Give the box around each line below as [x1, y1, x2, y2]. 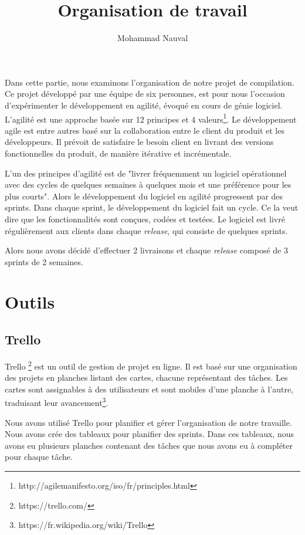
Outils [5, 290, 55, 314]
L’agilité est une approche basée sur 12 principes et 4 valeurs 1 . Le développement [5, 111, 297, 125]
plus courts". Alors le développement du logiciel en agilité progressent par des [5, 189, 283, 202]
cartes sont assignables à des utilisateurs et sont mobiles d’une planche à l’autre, [5, 382, 294, 395]
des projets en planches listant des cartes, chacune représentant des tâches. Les [5, 371, 288, 384]
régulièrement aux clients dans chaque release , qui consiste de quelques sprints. [5, 224, 288, 236]
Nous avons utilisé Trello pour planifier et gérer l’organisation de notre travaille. [5, 416, 292, 428]
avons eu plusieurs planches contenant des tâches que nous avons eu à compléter [5, 439, 293, 451]
